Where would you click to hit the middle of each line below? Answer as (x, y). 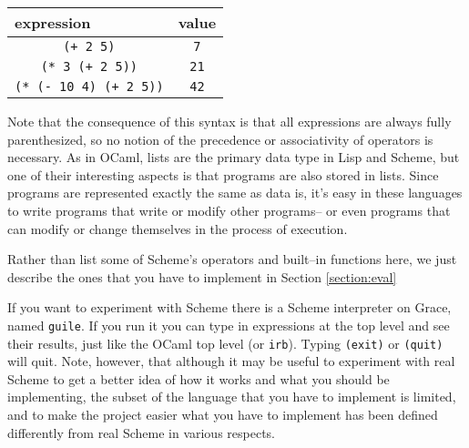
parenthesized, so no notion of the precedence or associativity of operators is (220, 139)
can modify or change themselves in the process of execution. (178, 228)
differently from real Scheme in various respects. (142, 432)
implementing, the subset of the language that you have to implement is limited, (232, 397)
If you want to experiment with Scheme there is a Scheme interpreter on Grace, (229, 307)
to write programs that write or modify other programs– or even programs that (229, 210)
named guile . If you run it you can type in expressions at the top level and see (229, 325)
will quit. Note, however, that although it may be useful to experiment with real (231, 361)
